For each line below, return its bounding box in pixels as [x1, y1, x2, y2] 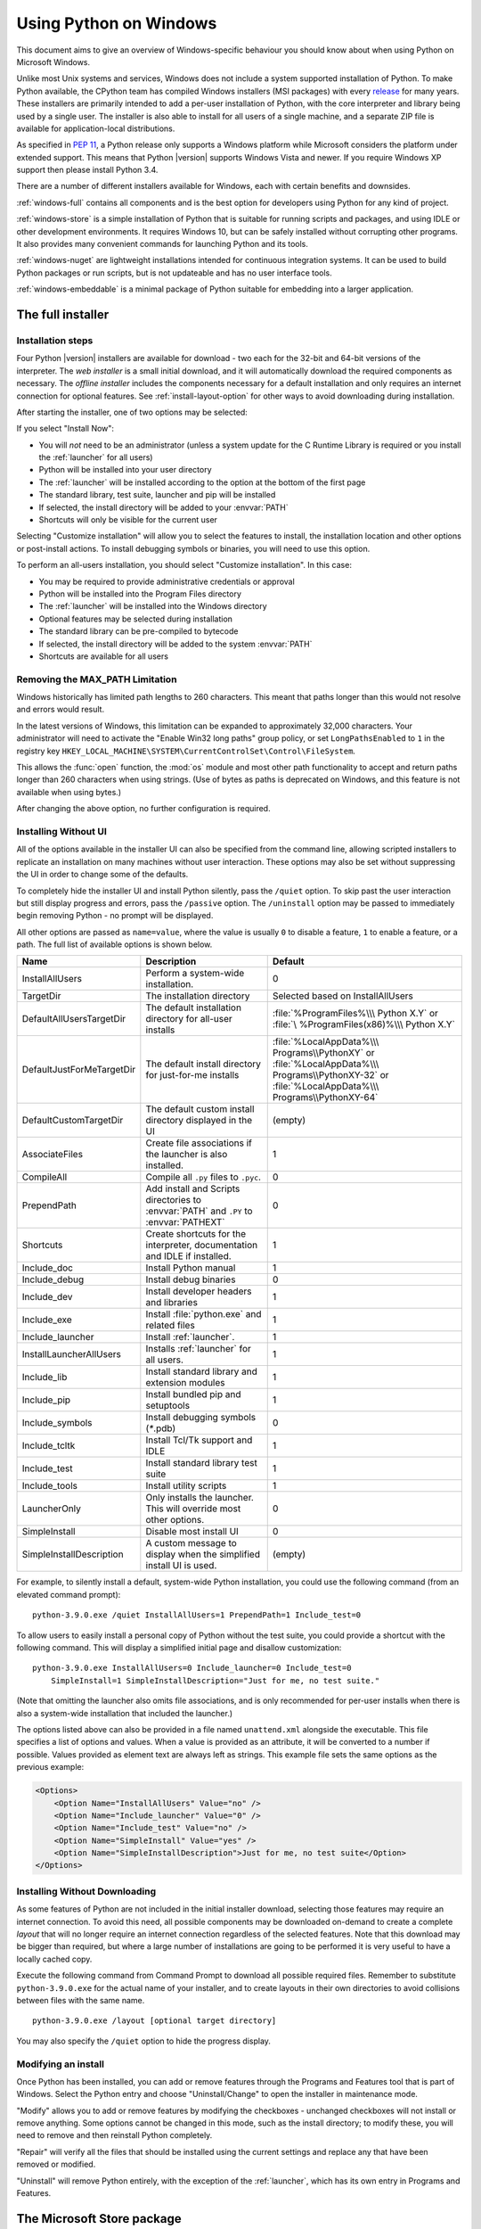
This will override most [145, 1502, 241, 1515]
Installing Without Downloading [16, 1885, 157, 1897]
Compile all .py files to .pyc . [145, 1171, 262, 1183]
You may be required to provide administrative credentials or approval [38, 576, 296, 587]
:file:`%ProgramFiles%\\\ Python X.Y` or [272, 1008, 438, 1020]
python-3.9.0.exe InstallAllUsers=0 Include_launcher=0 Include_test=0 [32, 1663, 352, 1674]
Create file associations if [145, 1137, 253, 1149]
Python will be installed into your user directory [38, 465, 213, 475]
